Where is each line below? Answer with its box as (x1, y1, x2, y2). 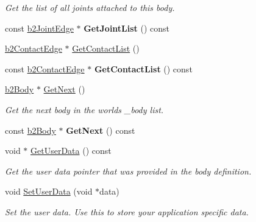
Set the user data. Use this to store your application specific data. (5, 205, 249, 218)
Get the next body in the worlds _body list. (5, 103, 164, 116)
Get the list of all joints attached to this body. (5, 1, 175, 13)
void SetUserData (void (5, 185, 93, 198)
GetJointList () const (84, 21, 170, 34)
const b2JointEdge (5, 21, 74, 34)
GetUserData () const (30, 144, 112, 157)
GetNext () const (66, 123, 135, 136)
